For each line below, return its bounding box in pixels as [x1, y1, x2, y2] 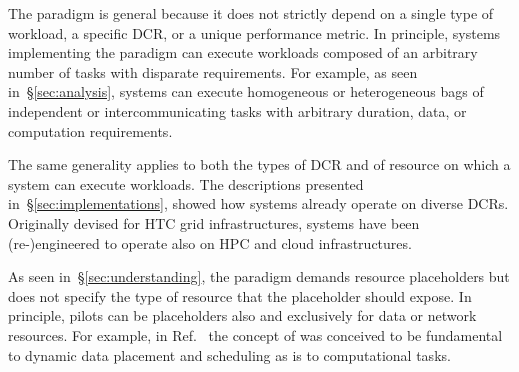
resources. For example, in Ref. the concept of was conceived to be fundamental [8, 324, 503, 345]
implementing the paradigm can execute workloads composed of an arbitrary [8, 42, 478, 63]
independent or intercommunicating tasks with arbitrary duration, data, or [8, 100, 467, 121]
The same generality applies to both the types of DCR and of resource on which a [8, 154, 511, 175]
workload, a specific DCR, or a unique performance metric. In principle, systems [8, 22, 501, 43]
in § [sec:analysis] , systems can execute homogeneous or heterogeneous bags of [8, 81, 484, 102]
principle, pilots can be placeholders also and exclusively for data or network [8, 305, 477, 326]
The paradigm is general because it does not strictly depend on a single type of [8, 3, 494, 23]
